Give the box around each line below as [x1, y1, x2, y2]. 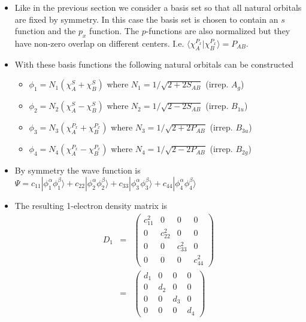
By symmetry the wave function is [14, 164, 141, 177]
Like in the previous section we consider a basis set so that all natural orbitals [14, 1, 302, 13]
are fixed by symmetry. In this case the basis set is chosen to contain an [14, 13, 278, 25]
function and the [14, 25, 76, 37]
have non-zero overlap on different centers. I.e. [14, 37, 184, 49]
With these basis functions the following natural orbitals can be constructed [14, 57, 294, 70]
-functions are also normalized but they [146, 25, 290, 37]
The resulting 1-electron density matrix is [14, 199, 168, 211]
